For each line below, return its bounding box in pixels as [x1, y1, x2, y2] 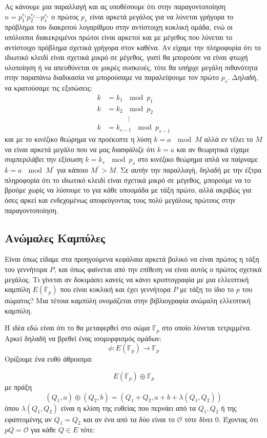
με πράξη [5, 382, 32, 392]
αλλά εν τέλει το [204, 134, 253, 144]
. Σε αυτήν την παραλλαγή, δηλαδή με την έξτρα [116, 164, 262, 175]
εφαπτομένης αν [5, 413, 52, 424]
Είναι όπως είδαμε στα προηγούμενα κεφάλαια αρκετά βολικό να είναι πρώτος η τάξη [5, 254, 259, 264]
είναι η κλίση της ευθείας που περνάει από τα [60, 402, 196, 413]
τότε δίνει [184, 413, 213, 424]
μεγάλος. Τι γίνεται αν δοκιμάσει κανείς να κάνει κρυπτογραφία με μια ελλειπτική [5, 274, 249, 284]
